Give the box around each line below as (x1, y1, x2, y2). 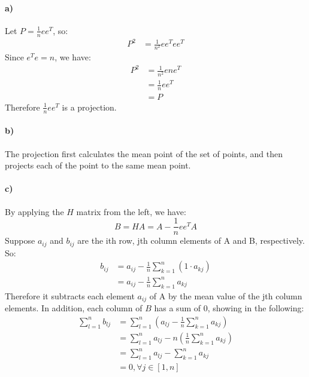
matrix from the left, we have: (76, 205, 186, 217)
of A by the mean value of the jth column (149, 289, 302, 302)
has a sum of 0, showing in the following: (154, 302, 304, 314)
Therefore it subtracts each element (5, 289, 135, 302)
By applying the (5, 205, 64, 217)
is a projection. (62, 100, 117, 113)
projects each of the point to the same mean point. (5, 159, 191, 171)
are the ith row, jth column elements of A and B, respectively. (77, 234, 305, 247)
